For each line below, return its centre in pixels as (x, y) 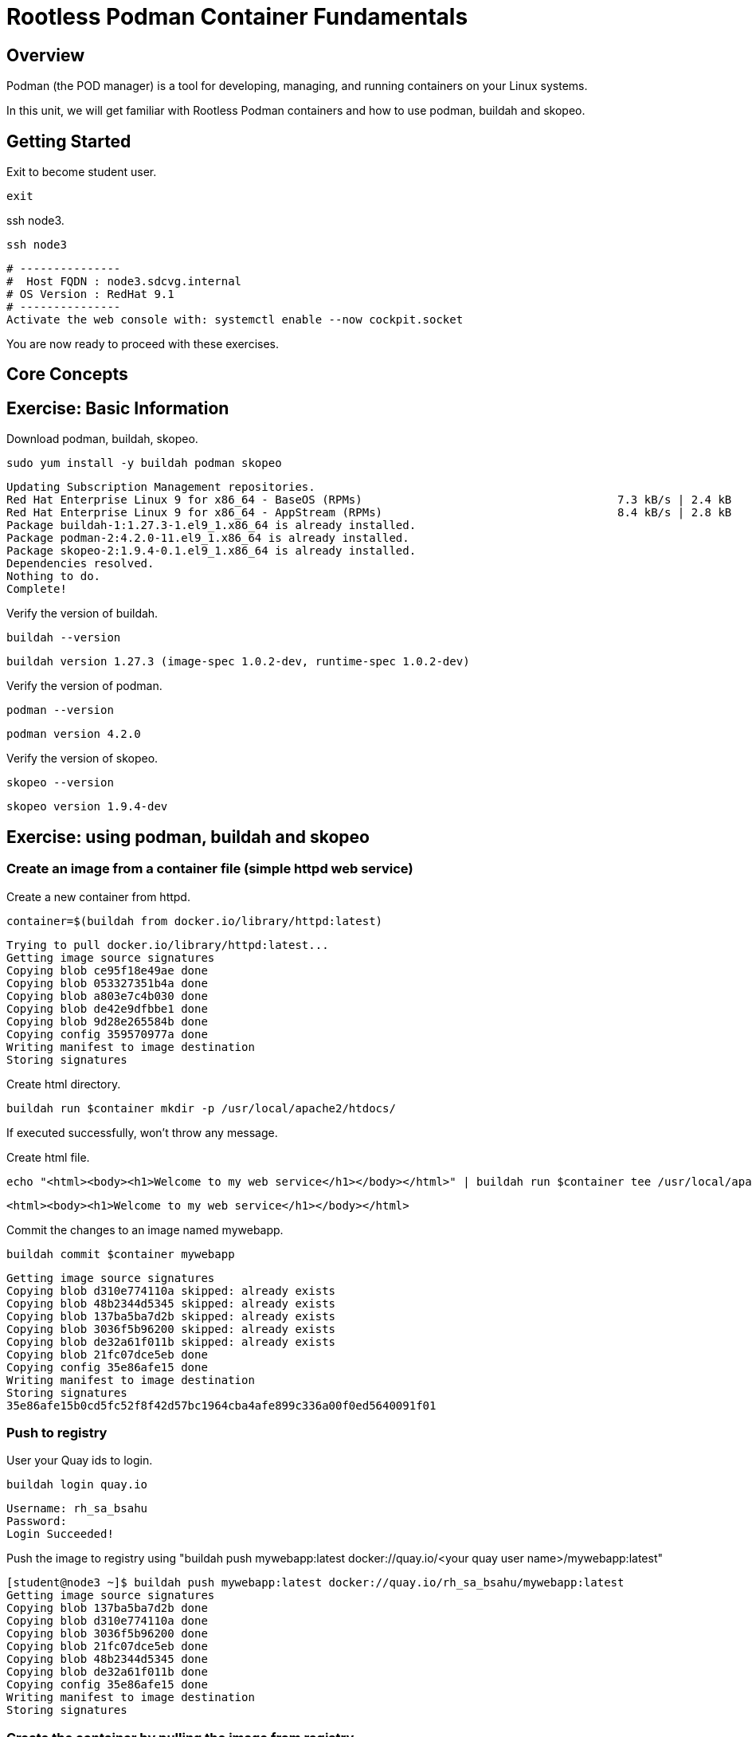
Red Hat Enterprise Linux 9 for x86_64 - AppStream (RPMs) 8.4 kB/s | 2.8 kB (369, 513)
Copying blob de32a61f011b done (107, 1672)
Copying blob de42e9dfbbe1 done (107, 1008)
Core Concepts (67, 374)
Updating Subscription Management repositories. (161, 487)
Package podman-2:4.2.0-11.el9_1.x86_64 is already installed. (208, 538)
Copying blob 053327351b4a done (107, 983)
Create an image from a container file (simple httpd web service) (210, 869)
